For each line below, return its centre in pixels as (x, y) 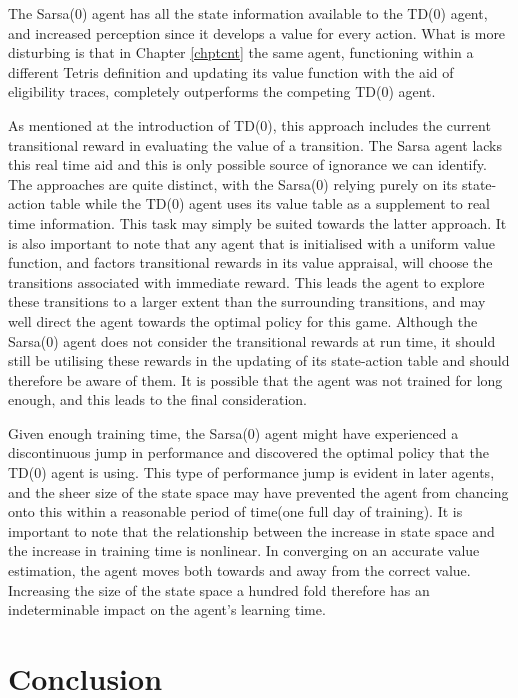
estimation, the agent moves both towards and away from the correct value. (239, 570)
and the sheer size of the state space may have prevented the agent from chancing (258, 491)
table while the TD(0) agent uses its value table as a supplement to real (270, 203)
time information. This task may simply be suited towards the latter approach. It (257, 222)
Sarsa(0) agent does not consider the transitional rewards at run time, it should (252, 340)
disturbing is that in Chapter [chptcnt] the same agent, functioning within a (241, 52)
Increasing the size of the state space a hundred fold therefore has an (219, 589)
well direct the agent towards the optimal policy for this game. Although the (243, 320)
